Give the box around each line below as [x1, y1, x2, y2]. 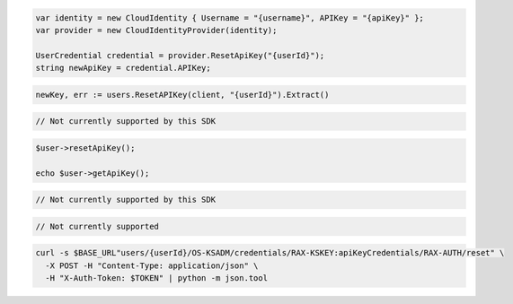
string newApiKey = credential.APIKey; [35, 63, 211, 74]
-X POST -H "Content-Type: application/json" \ [45, 260, 259, 271]
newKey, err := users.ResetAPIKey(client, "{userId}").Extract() [35, 90, 330, 100]
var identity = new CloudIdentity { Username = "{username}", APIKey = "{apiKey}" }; [35, 13, 424, 22]
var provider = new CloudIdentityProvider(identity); [35, 25, 278, 35]
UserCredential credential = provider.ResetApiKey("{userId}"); [35, 50, 325, 60]
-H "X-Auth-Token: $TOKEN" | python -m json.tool [45, 274, 269, 283]
